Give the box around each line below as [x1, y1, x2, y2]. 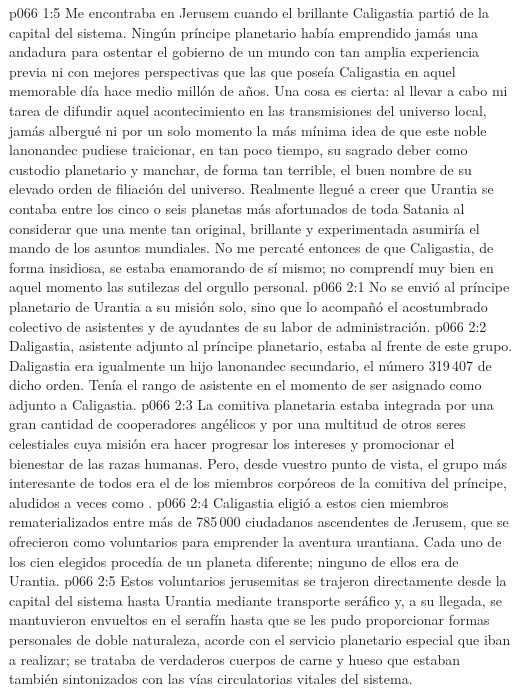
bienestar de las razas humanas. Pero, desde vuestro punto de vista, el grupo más [9, 452, 507, 473]
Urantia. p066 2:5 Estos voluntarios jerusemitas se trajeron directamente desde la [9, 570, 507, 591]
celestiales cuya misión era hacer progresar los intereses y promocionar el [9, 433, 455, 454]
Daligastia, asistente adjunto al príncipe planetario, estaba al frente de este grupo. [9, 335, 513, 356]
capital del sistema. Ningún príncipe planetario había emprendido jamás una [9, 21, 479, 42]
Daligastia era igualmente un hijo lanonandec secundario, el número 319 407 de [9, 354, 492, 375]
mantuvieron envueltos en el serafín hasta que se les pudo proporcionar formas [9, 609, 490, 630]
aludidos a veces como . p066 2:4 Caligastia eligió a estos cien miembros [9, 491, 449, 512]
